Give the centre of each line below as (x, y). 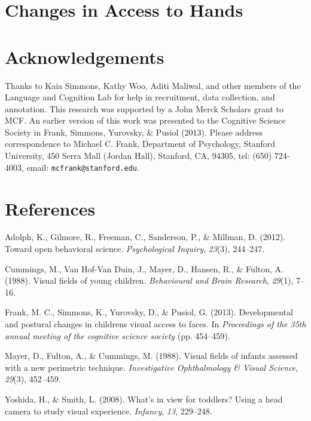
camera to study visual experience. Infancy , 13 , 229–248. (109, 411)
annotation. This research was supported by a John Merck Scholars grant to (144, 108)
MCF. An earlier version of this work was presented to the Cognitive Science (145, 120)
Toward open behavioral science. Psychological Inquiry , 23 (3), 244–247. (135, 249)
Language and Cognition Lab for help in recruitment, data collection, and (140, 97)
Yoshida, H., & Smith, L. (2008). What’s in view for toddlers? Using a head (144, 399)
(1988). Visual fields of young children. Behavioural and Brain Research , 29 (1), (149, 280)
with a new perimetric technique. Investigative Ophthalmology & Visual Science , (152, 367)
